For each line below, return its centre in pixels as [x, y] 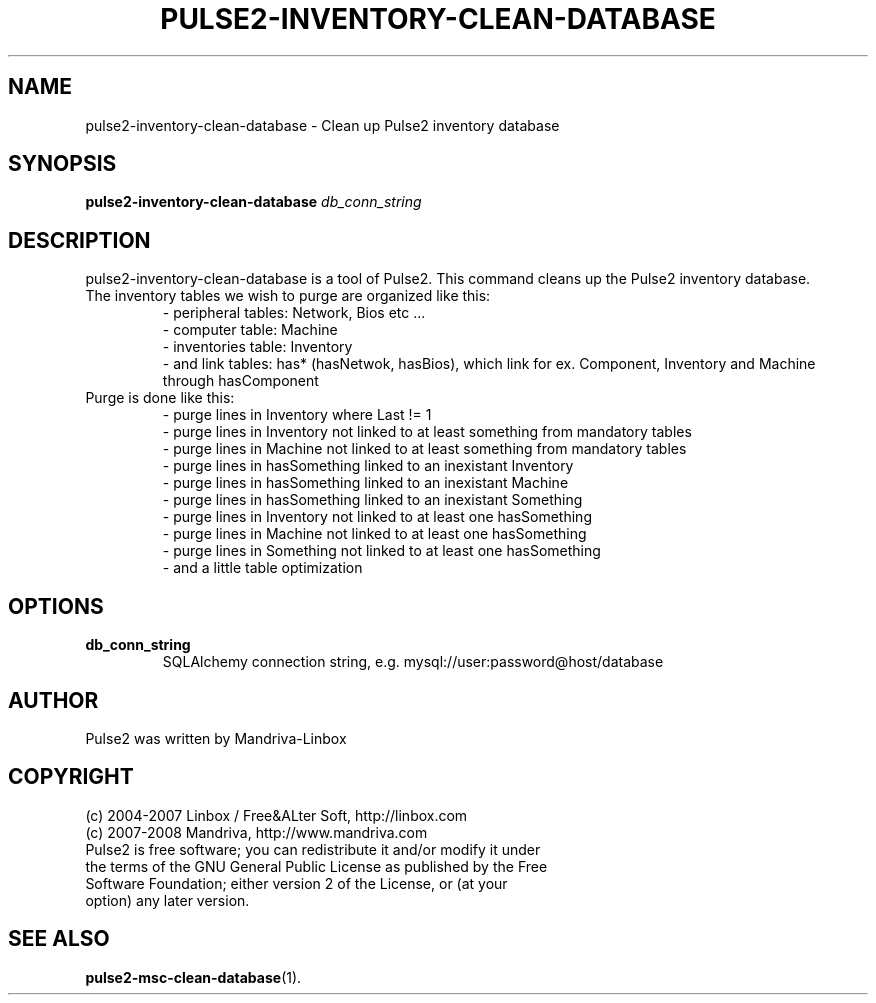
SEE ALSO [59, 939]
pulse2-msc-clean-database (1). [193, 977]
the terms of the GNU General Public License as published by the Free [316, 866]
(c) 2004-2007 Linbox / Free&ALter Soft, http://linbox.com [276, 815]
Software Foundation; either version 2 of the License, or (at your [296, 883]
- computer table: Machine [250, 330]
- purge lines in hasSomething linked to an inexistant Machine [365, 483]
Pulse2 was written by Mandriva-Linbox [216, 738]
